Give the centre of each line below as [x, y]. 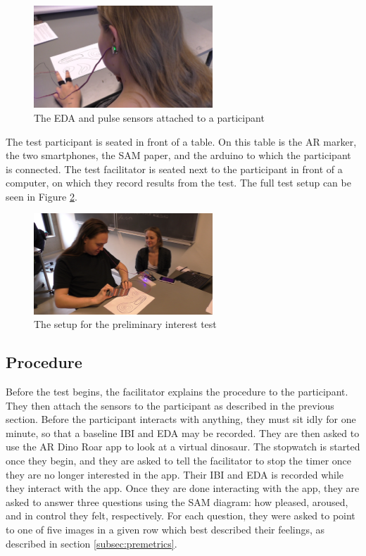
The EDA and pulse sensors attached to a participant [149, 117]
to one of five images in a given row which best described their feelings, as [165, 529]
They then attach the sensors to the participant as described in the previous [170, 405]
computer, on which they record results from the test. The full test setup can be [178, 183]
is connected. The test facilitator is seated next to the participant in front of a [174, 169]
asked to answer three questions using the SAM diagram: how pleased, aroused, [177, 501]
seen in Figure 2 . [42, 196]
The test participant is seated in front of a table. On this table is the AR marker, [181, 141]
